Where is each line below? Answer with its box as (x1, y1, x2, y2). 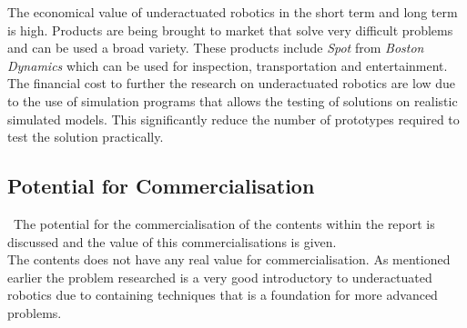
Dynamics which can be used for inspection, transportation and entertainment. (7, 55, 448, 75)
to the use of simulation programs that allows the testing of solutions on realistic (7, 91, 458, 110)
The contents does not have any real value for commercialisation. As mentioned (7, 250, 451, 269)
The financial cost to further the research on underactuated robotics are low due (7, 74, 456, 93)
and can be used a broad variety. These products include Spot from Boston (7, 38, 424, 57)
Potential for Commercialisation (7, 172, 315, 200)
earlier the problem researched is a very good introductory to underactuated (7, 267, 432, 286)
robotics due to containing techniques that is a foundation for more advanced (7, 285, 438, 304)
